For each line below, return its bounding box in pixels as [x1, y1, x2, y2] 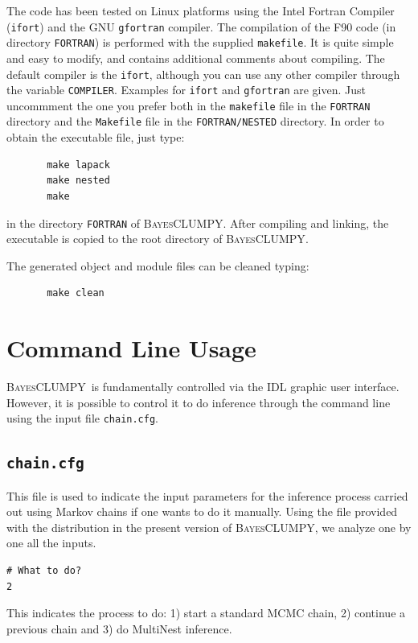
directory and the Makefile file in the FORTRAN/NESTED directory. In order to [6, 113, 384, 130]
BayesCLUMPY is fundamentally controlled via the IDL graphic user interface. [6, 378, 400, 395]
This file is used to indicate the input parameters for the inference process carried [6, 487, 408, 504]
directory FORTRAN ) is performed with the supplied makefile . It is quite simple [6, 34, 394, 51]
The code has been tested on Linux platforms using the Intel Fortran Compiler [6, 2, 395, 19]
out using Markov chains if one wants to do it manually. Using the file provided [6, 503, 398, 520]
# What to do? [6, 565, 82, 577]
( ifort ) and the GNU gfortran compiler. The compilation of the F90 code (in [6, 18, 396, 35]
